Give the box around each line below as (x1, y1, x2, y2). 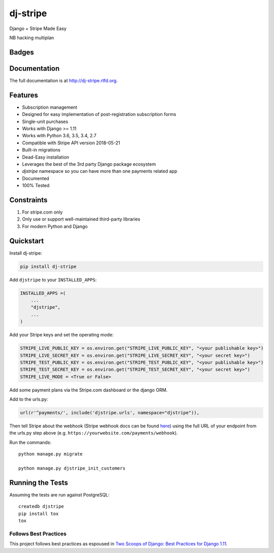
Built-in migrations (22, 147, 61, 153)
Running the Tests (9, 478, 68, 487)
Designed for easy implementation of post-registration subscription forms (22, 111, 177, 117)
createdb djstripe (18, 504, 64, 509)
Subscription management (22, 104, 78, 110)
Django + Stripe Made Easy (9, 25, 67, 32)
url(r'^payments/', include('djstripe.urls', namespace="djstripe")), (20, 410, 200, 416)
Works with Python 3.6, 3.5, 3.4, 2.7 (22, 133, 96, 139)
